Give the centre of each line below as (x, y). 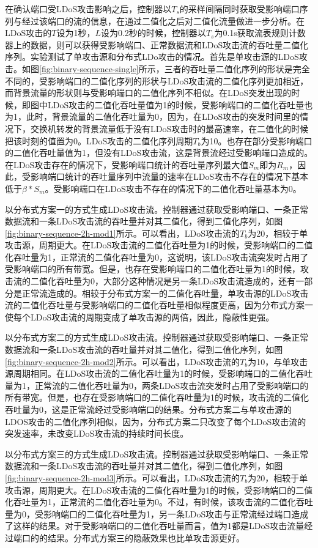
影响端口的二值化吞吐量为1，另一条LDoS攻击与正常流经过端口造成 (176, 513)
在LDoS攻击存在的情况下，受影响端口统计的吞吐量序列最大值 (127, 164)
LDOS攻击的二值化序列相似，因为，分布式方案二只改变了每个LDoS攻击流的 (156, 421)
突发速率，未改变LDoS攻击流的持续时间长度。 (97, 433)
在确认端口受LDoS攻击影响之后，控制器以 (88, 9)
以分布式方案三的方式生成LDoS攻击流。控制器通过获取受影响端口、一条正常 (157, 454)
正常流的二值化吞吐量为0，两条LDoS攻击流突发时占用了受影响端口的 (172, 385)
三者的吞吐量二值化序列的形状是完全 (237, 68)
